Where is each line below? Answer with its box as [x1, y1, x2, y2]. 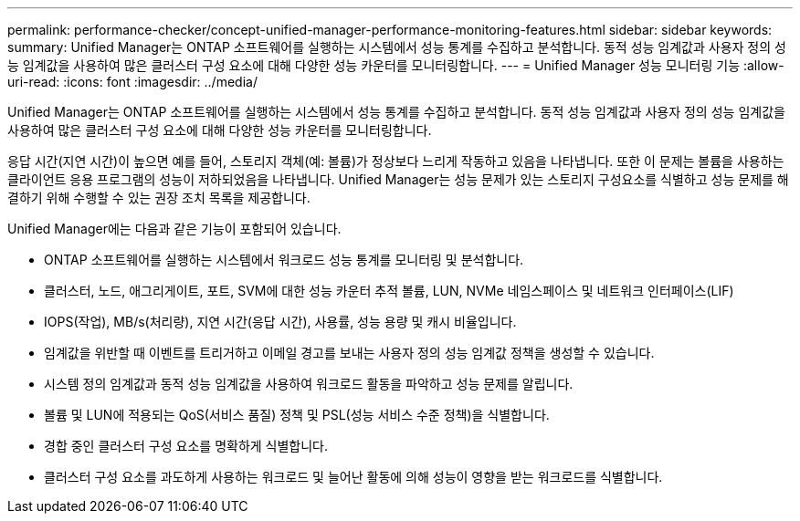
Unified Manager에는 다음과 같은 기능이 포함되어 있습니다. [7, 221, 342, 236]
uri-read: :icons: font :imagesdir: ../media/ [7, 74, 258, 89]
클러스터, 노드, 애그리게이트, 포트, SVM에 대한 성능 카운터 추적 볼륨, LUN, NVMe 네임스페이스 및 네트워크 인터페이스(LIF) [44, 283, 734, 298]
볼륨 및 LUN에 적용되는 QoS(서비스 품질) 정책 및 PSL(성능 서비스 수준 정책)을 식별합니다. [44, 407, 550, 422]
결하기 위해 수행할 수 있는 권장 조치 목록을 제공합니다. [7, 190, 311, 205]
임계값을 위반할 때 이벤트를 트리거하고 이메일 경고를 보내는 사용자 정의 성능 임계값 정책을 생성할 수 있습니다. [44, 345, 655, 360]
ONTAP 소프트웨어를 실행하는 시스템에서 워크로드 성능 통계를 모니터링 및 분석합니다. [44, 252, 524, 267]
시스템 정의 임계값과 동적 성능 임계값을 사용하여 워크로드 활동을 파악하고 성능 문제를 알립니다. [44, 376, 574, 391]
